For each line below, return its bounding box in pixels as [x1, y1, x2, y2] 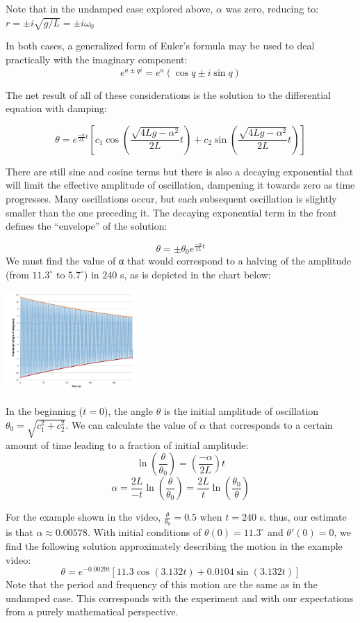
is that [6, 525, 33, 539]
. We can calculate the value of [65, 417, 197, 432]
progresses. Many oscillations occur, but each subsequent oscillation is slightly [6, 191, 337, 205]
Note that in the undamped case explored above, [6, 1, 213, 15]
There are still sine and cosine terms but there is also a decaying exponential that [6, 164, 354, 178]
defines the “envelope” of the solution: [6, 219, 167, 233]
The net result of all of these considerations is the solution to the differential [6, 87, 332, 102]
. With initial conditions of [87, 525, 202, 539]
